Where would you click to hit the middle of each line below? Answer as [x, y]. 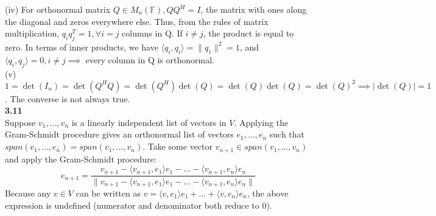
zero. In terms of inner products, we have [82, 47]
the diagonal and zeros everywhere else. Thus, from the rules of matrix [137, 21]
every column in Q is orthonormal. [150, 59]
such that [287, 134]
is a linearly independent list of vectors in [149, 122]
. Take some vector [178, 146]
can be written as [108, 193]
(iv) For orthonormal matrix [58, 9]
